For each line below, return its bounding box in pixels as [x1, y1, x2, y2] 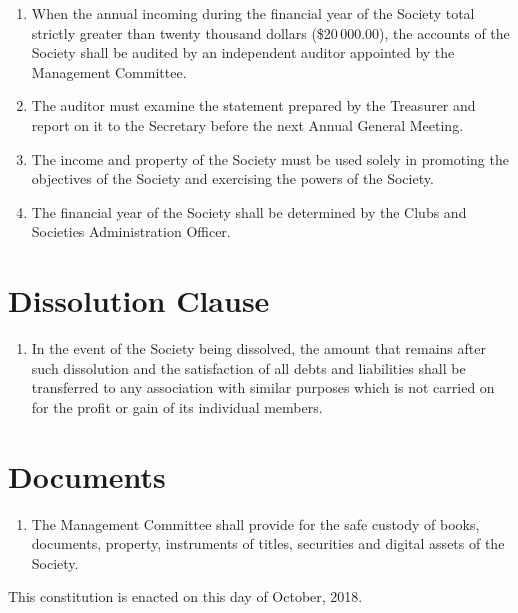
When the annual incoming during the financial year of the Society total [31, 3, 475, 23]
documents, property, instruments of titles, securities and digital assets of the [31, 533, 505, 554]
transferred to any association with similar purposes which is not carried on [31, 377, 495, 398]
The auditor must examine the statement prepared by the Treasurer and [31, 95, 476, 116]
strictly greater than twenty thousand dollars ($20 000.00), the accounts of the [31, 22, 510, 43]
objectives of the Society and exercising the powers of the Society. [31, 168, 434, 189]
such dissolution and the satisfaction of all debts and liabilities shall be [31, 357, 466, 378]
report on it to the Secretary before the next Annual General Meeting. [31, 114, 464, 135]
